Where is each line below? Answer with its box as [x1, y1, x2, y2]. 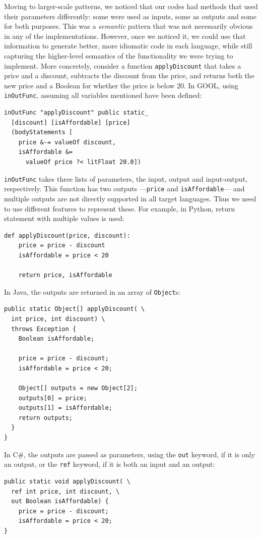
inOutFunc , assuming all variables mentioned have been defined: [4, 90, 202, 100]
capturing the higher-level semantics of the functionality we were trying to [4, 50, 233, 61]
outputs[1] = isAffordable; [18, 404, 112, 412]
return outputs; [18, 414, 73, 421]
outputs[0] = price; [18, 394, 87, 402]
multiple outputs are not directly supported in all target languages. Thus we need [4, 193, 256, 203]
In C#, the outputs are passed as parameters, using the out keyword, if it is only [4, 449, 255, 459]
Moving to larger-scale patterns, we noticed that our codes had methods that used [4, 1, 258, 11]
